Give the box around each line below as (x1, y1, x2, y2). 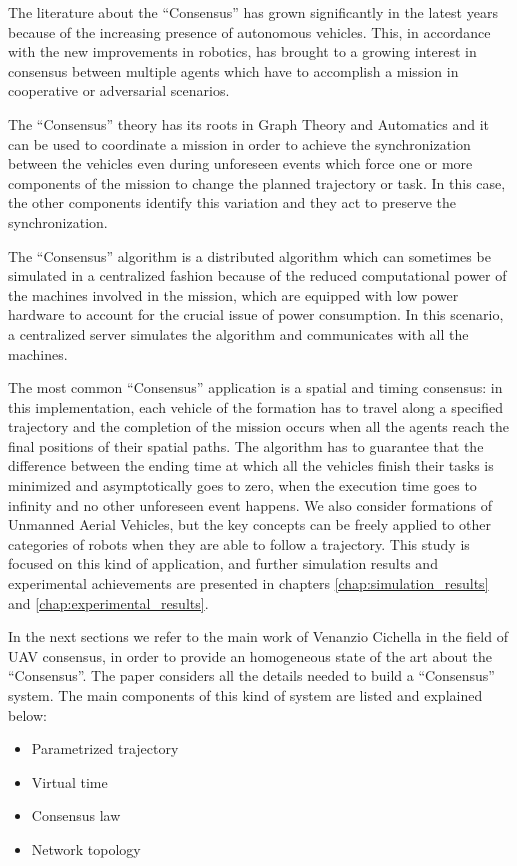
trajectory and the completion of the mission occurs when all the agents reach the (8, 416, 509, 437)
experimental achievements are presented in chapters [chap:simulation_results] (8, 573, 489, 594)
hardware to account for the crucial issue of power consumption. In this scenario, (8, 304, 504, 325)
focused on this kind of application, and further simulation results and (8, 553, 438, 574)
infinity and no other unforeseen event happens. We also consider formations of (8, 494, 492, 515)
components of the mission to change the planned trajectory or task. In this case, (8, 172, 506, 193)
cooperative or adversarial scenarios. (8, 80, 230, 101)
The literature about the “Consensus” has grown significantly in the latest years (8, 2, 498, 22)
